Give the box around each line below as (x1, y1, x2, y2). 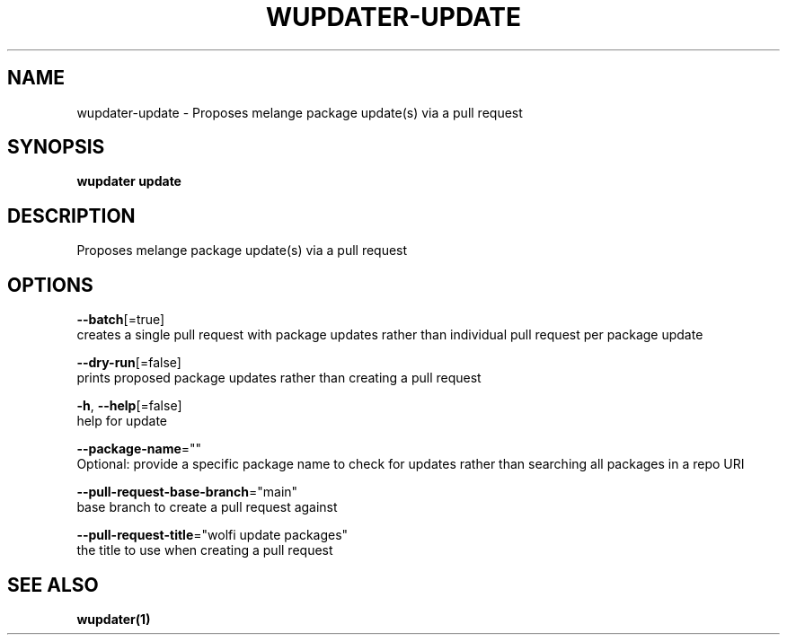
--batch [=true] (76, 312, 165, 328)
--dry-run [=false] (76, 355, 181, 371)
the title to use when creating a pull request (76, 542, 333, 558)
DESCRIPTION (7, 204, 136, 227)
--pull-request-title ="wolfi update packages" (76, 527, 349, 543)
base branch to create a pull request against (76, 499, 338, 515)
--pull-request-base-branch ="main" (76, 484, 298, 500)
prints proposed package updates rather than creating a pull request (76, 370, 482, 386)
